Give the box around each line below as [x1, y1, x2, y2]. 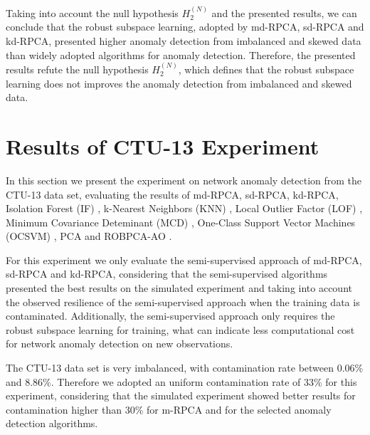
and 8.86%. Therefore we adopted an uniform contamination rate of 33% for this [6, 374, 357, 389]
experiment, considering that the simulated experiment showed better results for [6, 388, 356, 403]
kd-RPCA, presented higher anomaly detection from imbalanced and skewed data [6, 33, 361, 48]
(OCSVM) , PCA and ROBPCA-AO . [6, 229, 172, 243]
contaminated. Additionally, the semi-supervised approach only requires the [6, 308, 335, 323]
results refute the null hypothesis [6, 62, 149, 76]
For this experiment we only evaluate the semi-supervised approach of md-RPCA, [6, 252, 362, 267]
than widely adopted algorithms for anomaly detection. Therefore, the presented [6, 47, 356, 62]
